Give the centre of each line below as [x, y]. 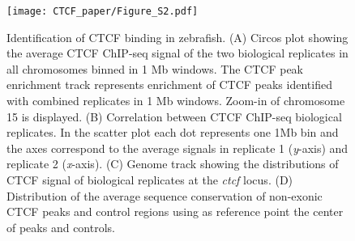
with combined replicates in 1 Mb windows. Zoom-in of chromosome [176, 101]
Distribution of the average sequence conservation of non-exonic [165, 195]
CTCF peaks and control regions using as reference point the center [175, 211]
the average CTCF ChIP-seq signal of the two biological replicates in [177, 53]
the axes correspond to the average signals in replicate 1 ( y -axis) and [177, 148]
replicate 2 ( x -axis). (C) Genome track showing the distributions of [173, 164]
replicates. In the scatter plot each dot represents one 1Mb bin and [173, 132]
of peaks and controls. [61, 227]
